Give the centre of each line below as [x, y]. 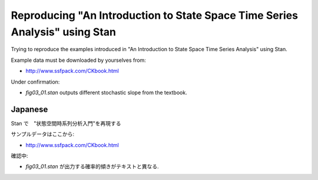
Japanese [29, 109]
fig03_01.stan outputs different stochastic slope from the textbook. [107, 92]
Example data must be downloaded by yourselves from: [79, 60]
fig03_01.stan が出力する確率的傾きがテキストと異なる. [92, 166]
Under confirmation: [35, 82]
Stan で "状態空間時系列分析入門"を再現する [66, 123]
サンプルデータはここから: [43, 134]
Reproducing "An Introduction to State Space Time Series [155, 15]
